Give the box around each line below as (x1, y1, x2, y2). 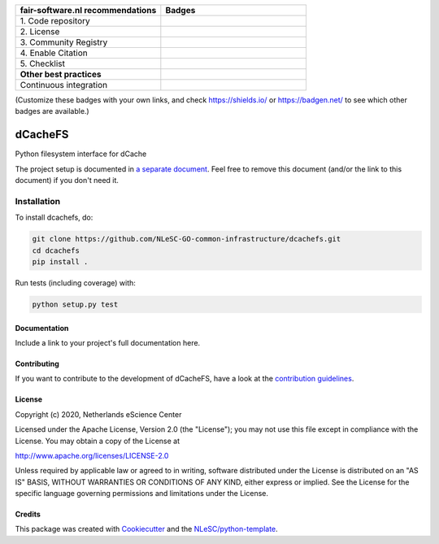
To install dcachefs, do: (15, 212, 93, 223)
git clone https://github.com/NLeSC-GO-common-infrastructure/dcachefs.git (32, 234, 341, 244)
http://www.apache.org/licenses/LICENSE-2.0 (15, 450, 169, 460)
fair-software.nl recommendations (20, 5, 157, 15)
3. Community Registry (20, 37, 108, 48)
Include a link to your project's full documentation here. (15, 337, 201, 347)
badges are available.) (15, 107, 89, 116)
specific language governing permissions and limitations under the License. (15, 489, 268, 498)
